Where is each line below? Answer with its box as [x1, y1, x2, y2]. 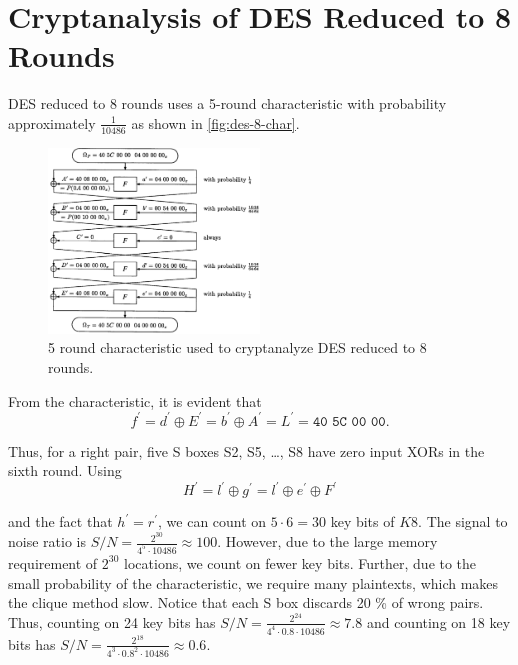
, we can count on [158, 511, 267, 532]
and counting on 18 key [366, 611, 511, 632]
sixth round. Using [8, 460, 122, 481]
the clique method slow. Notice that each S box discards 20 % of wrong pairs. [8, 592, 484, 613]
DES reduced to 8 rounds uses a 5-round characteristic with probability [8, 93, 447, 114]
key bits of [330, 511, 395, 532]
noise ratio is [8, 531, 86, 552]
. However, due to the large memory [217, 531, 438, 552]
